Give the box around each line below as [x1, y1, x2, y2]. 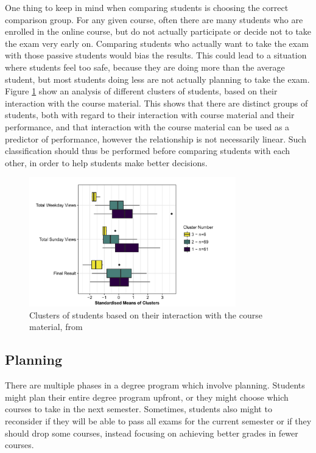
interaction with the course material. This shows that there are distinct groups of [5, 96, 308, 109]
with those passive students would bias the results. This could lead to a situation [5, 49, 307, 61]
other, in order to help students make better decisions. [5, 156, 208, 169]
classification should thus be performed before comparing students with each [5, 144, 290, 157]
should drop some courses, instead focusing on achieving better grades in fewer [5, 426, 298, 439]
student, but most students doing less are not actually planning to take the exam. [5, 72, 310, 85]
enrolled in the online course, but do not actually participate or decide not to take [5, 25, 312, 38]
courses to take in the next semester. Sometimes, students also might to [5, 402, 272, 415]
